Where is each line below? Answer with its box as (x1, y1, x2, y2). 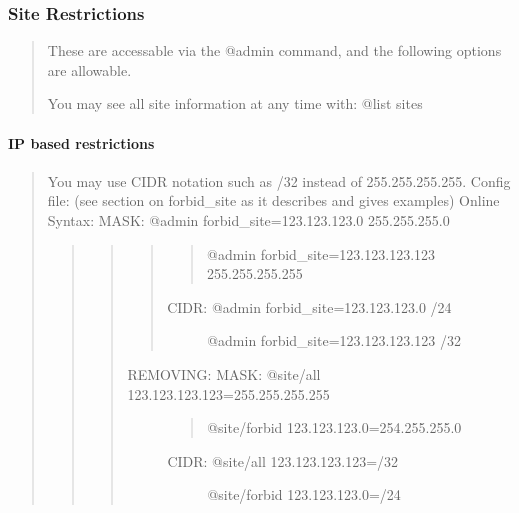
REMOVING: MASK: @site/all (127, 363, 321, 384)
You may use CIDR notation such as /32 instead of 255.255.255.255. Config (47, 170, 511, 191)
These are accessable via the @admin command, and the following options (47, 40, 502, 61)
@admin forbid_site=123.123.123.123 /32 (207, 330, 461, 351)
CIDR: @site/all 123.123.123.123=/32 (167, 450, 399, 471)
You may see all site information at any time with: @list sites (47, 93, 423, 114)
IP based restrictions (8, 132, 155, 153)
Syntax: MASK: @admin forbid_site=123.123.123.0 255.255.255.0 (47, 209, 450, 230)
